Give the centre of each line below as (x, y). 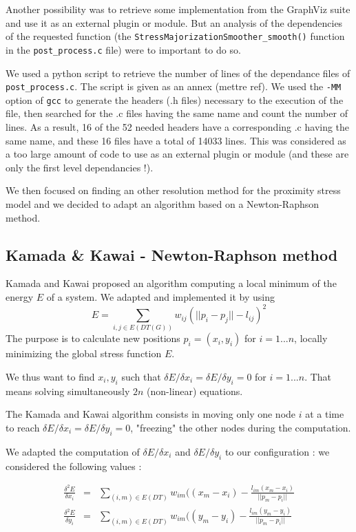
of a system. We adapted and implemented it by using (160, 296)
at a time (325, 414)
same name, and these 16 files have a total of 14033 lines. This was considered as (176, 140)
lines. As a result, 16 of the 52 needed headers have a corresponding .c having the (178, 127)
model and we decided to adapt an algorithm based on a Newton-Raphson (162, 203)
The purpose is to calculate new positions (93, 338)
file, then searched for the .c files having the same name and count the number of (177, 113)
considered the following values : (74, 466)
